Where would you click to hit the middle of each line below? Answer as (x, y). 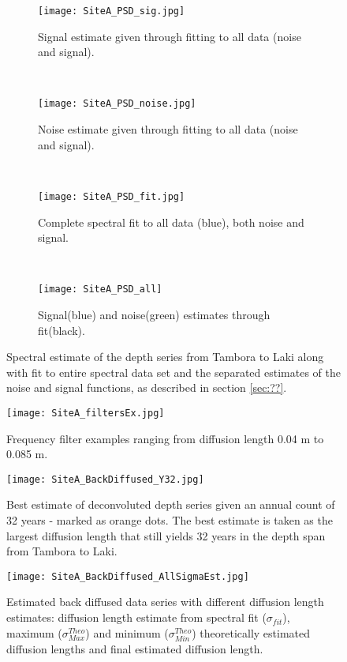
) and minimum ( (127, 632)
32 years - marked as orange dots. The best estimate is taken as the (170, 520)
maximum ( (34, 632)
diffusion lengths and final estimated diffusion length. (135, 648)
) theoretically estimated (251, 632)
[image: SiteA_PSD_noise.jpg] (117, 104)
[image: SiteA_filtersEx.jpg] (86, 413)
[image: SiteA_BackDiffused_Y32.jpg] (105, 479)
